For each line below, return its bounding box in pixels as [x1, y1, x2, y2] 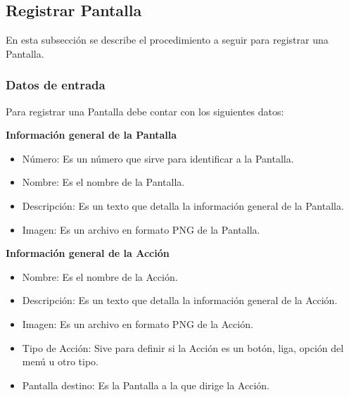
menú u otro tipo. [22, 354, 99, 369]
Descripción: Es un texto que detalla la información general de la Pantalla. [22, 198, 344, 213]
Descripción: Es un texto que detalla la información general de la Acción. [22, 293, 338, 308]
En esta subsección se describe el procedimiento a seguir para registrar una [6, 32, 329, 47]
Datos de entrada [6, 76, 106, 94]
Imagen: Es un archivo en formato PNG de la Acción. [22, 316, 253, 331]
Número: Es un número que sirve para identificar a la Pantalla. [22, 151, 294, 165]
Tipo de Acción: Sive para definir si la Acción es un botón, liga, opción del [22, 340, 344, 355]
